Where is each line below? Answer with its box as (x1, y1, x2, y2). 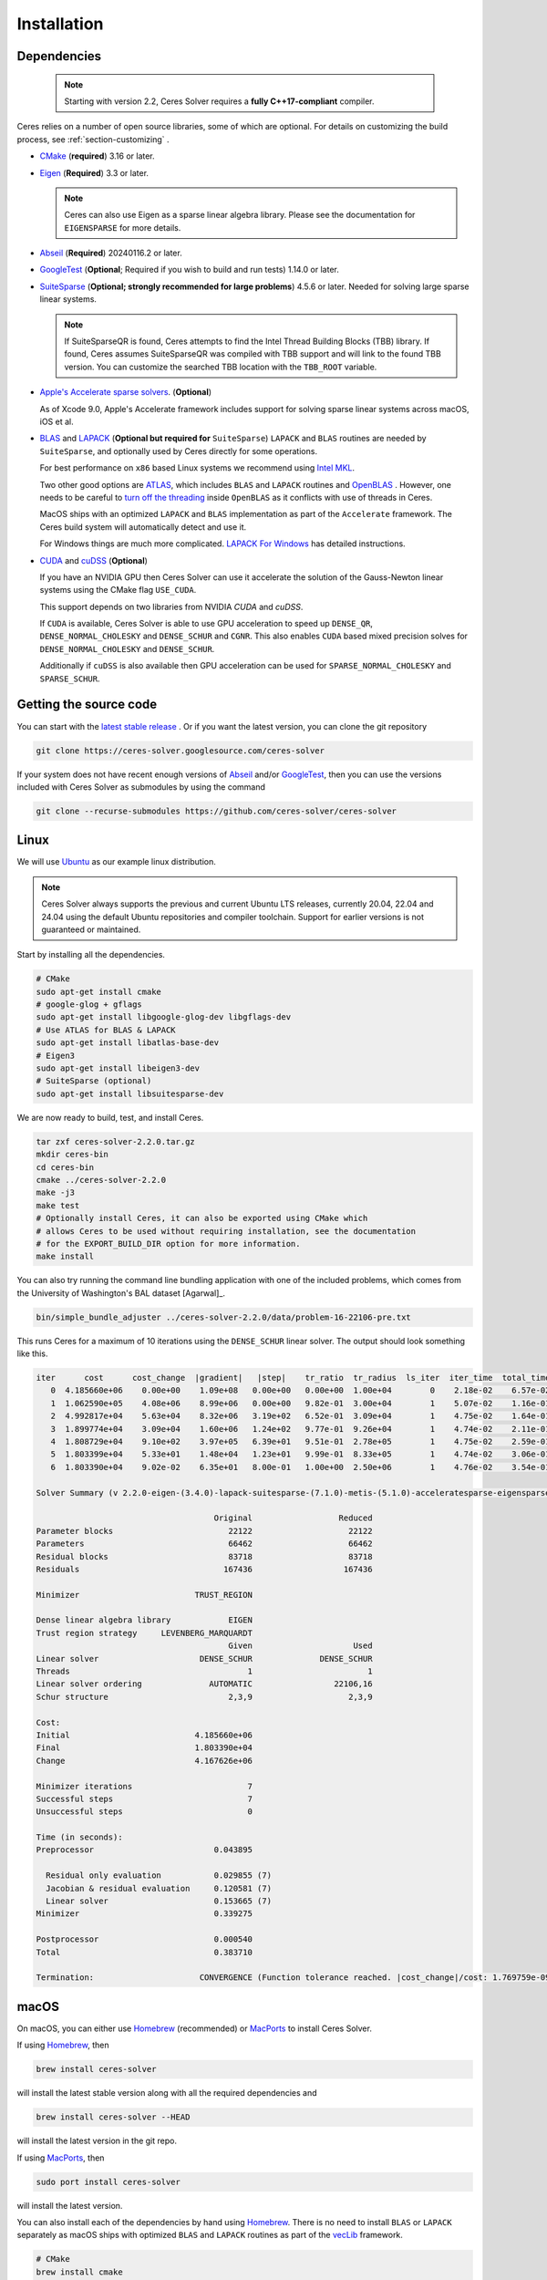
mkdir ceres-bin (36, 1149, 109, 1160)
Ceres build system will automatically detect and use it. (39, 521, 247, 533)
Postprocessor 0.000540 (36, 1934, 253, 1944)
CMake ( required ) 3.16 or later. (39, 150, 155, 161)
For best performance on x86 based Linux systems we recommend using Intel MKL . (39, 462, 356, 473)
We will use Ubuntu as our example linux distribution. (16, 856, 216, 867)
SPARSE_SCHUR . (39, 673, 100, 684)
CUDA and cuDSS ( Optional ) (39, 554, 148, 565)
